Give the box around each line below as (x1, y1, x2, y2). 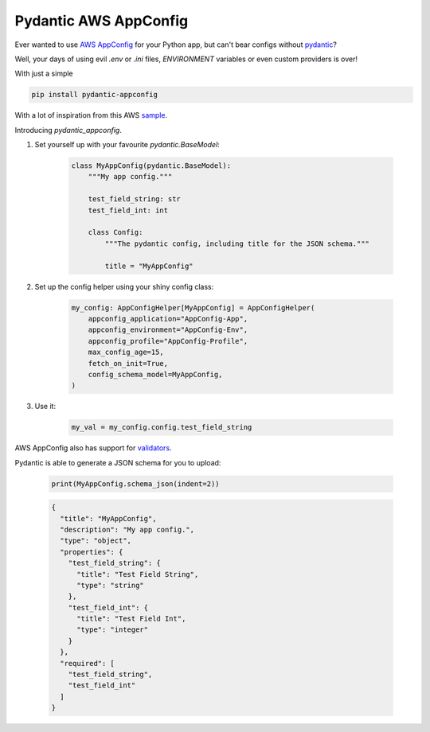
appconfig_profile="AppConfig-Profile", (88, 337, 248, 345)
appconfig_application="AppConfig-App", (88, 314, 248, 323)
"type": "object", (60, 536, 131, 545)
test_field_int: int (88, 205, 169, 215)
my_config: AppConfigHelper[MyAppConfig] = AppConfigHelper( (71, 303, 315, 312)
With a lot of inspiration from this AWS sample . (14, 111, 167, 120)
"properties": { (60, 547, 123, 556)
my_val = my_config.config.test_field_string (71, 422, 252, 432)
